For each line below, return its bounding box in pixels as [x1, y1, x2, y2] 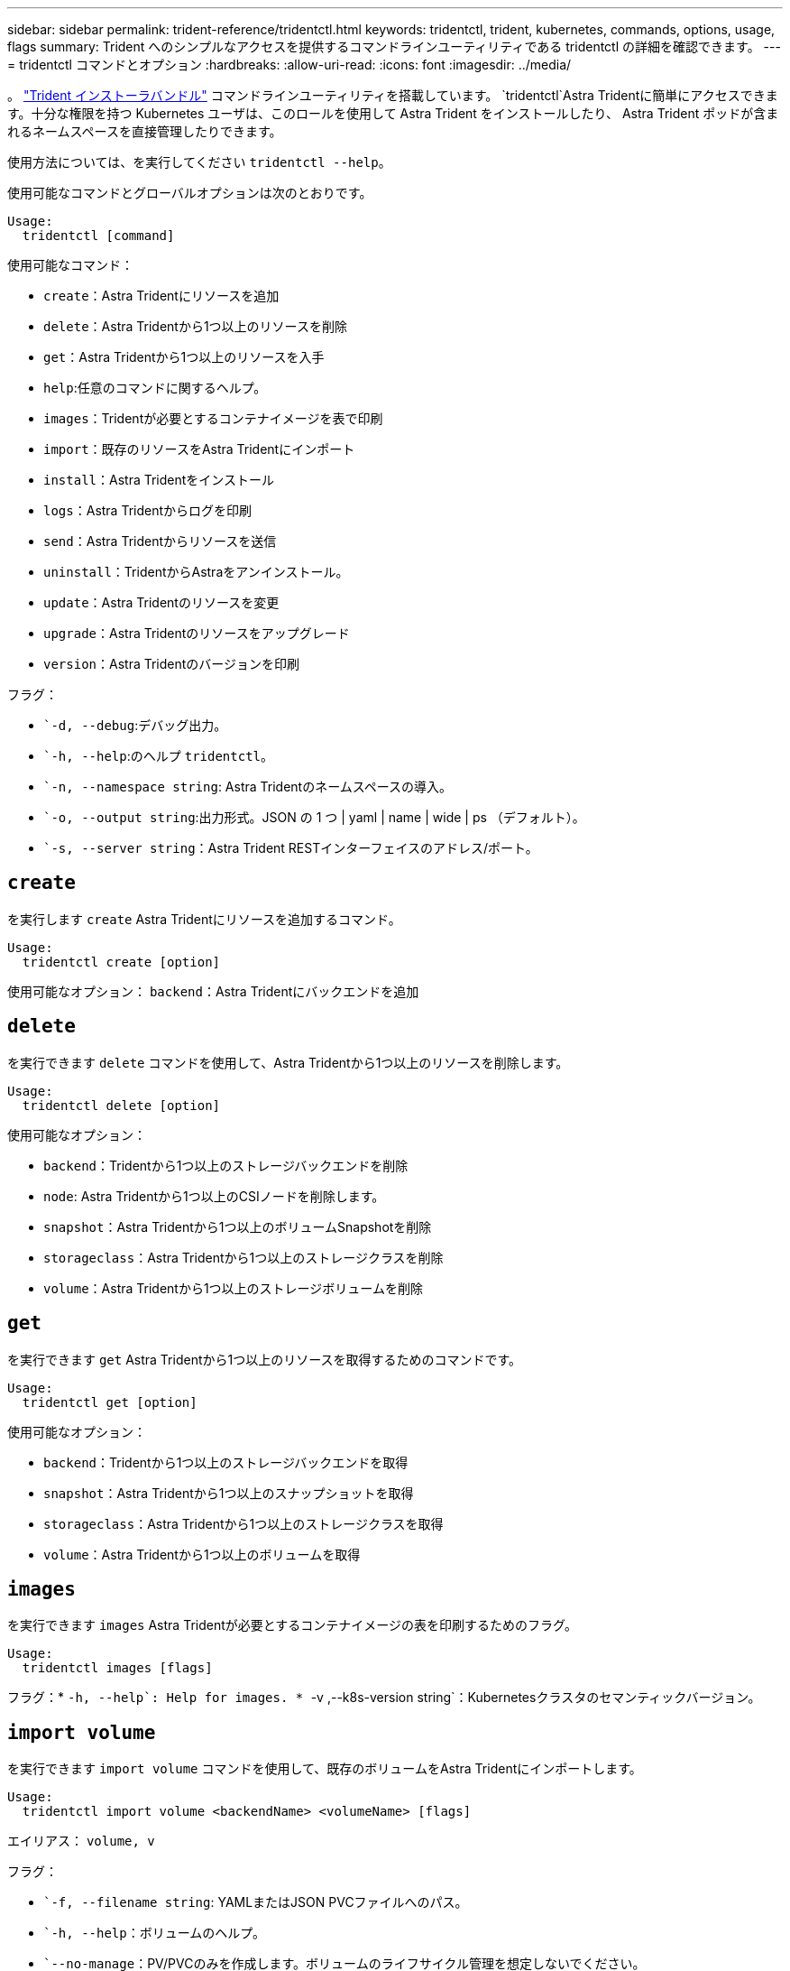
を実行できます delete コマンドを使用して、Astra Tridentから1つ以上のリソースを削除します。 [7, 1054, 569, 1070]
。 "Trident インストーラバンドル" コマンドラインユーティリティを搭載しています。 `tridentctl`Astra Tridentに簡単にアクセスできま [7, 88, 778, 103]
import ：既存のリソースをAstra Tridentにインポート [43, 441, 355, 457]
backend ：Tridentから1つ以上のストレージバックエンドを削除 [43, 1157, 409, 1173]
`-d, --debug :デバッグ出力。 [43, 717, 227, 733]
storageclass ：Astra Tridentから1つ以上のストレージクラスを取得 [43, 1515, 444, 1531]
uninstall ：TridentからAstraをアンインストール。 [43, 564, 349, 579]
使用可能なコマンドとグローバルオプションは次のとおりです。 [7, 185, 372, 200]
